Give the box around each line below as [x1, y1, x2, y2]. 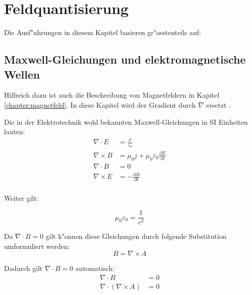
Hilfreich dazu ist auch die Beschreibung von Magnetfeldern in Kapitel [4, 90, 220, 100]
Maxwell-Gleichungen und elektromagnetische [4, 52, 246, 67]
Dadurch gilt [4, 263, 43, 273]
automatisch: [75, 263, 115, 273]
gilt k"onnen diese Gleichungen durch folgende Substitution [45, 231, 227, 241]
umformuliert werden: [4, 240, 70, 251]
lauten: [4, 126, 25, 137]
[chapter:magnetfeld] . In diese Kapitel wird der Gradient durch [4, 99, 196, 110]
